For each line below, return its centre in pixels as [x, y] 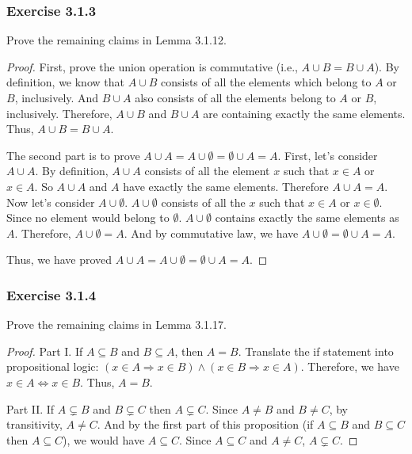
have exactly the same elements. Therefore [226, 186]
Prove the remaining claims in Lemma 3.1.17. [116, 324]
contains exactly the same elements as [307, 217]
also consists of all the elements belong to [235, 97]
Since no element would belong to [88, 217]
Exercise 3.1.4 [51, 294]
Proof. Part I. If [45, 351]
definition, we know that [65, 82]
